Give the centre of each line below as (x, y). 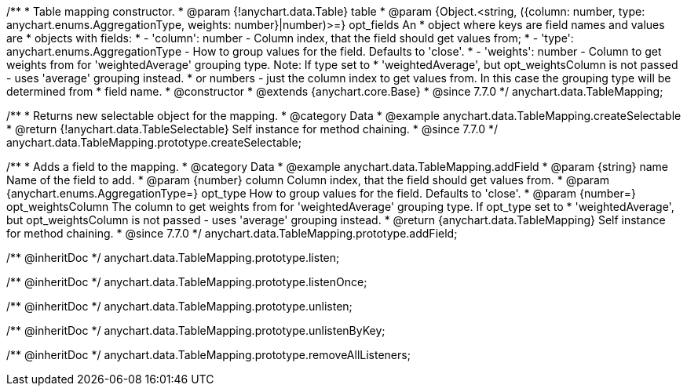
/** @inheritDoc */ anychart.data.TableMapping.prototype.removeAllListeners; (208, 355)
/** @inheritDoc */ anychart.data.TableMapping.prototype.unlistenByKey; (196, 330)
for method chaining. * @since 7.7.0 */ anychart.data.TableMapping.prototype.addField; (232, 233)
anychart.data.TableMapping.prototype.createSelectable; (154, 142)
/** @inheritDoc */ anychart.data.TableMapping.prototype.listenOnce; (187, 282)
